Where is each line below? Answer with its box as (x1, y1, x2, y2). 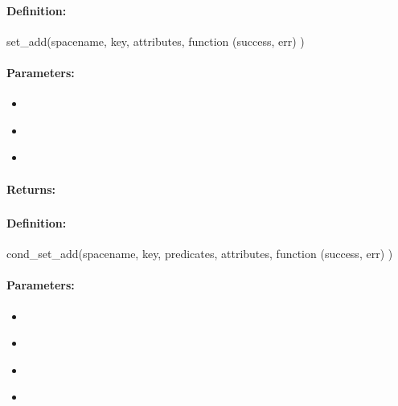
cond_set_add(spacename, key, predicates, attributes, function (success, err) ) (6, 245, 393, 262)
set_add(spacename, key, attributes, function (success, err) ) (6, 32, 305, 49)
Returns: (6, 180, 56, 197)
